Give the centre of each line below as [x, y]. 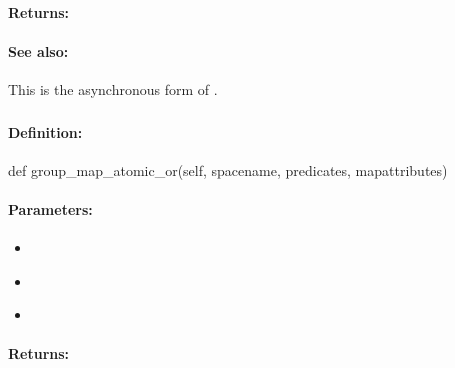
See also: [38, 50]
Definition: [45, 131]
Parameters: [50, 208]
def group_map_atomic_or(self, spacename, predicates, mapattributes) [228, 169]
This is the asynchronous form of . [113, 88]
